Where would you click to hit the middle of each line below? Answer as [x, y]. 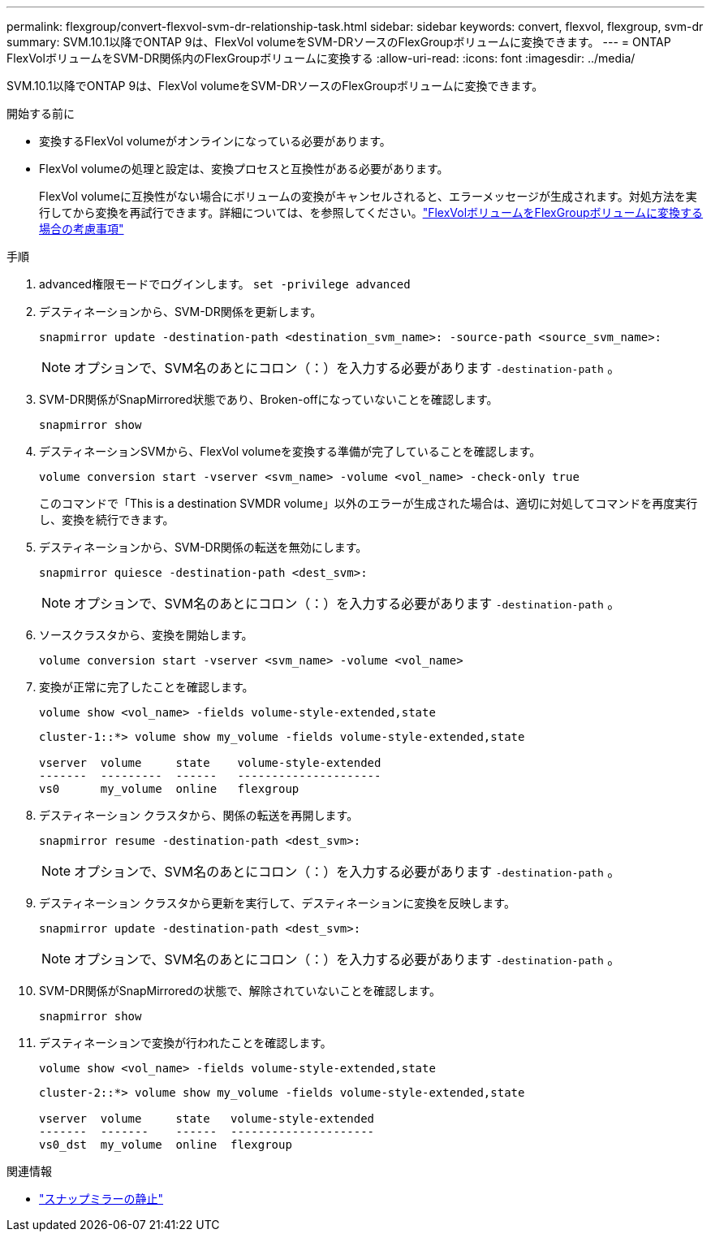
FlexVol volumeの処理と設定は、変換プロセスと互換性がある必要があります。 [244, 169]
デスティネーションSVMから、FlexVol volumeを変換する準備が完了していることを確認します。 [290, 451]
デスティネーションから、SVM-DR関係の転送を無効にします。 [203, 547]
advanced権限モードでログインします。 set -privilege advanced [225, 284]
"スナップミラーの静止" [101, 1199]
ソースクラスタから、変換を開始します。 [146, 635]
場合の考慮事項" [82, 229]
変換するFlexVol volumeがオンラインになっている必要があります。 [215, 141]
